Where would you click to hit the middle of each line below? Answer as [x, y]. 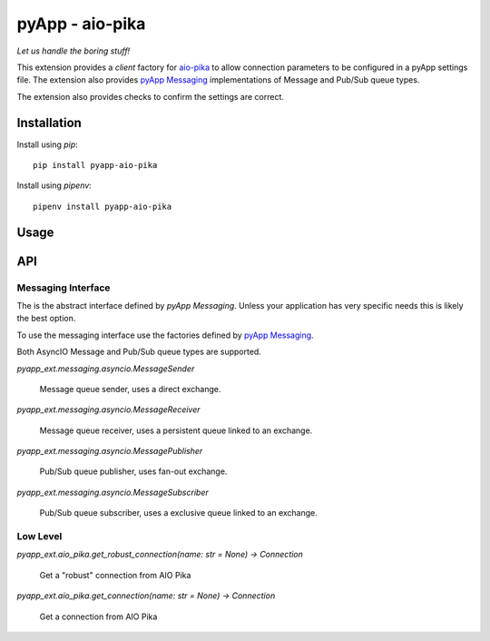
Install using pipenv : [54, 185]
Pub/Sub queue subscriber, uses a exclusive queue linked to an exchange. [178, 513]
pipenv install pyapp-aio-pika [103, 206]
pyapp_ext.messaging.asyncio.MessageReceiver [108, 409]
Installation [49, 123]
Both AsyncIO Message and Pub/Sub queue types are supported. [139, 352]
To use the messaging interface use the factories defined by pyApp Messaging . [165, 335]
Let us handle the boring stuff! [73, 51]
